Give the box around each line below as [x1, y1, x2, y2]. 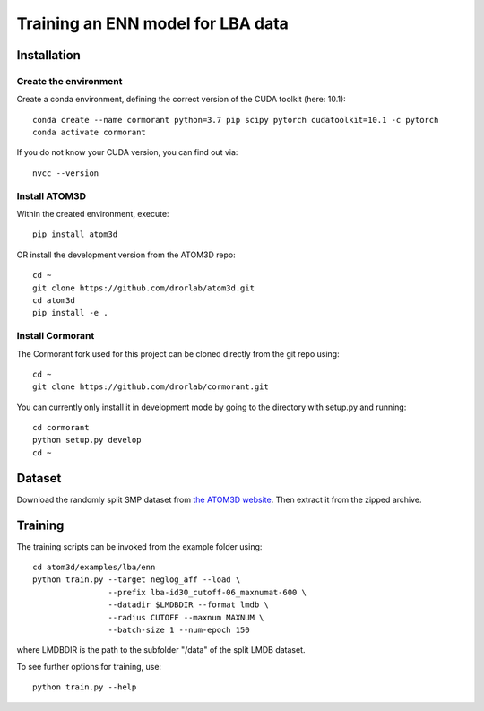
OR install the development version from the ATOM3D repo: [16, 249, 237, 260]
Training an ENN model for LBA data [16, 13, 289, 33]
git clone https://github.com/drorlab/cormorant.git [32, 382, 269, 392]
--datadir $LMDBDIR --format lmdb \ [108, 600, 269, 610]
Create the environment [16, 74, 123, 87]
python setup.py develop [32, 435, 142, 446]
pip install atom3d [32, 230, 118, 239]
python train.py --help [32, 682, 137, 692]
